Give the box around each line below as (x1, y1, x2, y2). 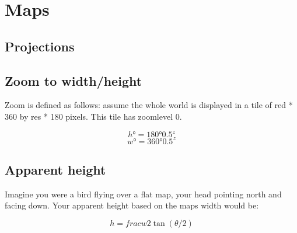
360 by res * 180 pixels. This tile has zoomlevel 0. (5, 110, 182, 122)
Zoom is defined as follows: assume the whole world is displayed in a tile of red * (5, 99, 293, 111)
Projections (5, 37, 75, 55)
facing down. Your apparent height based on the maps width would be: (5, 199, 259, 211)
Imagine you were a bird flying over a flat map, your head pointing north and (5, 187, 282, 200)
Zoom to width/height (5, 71, 142, 89)
